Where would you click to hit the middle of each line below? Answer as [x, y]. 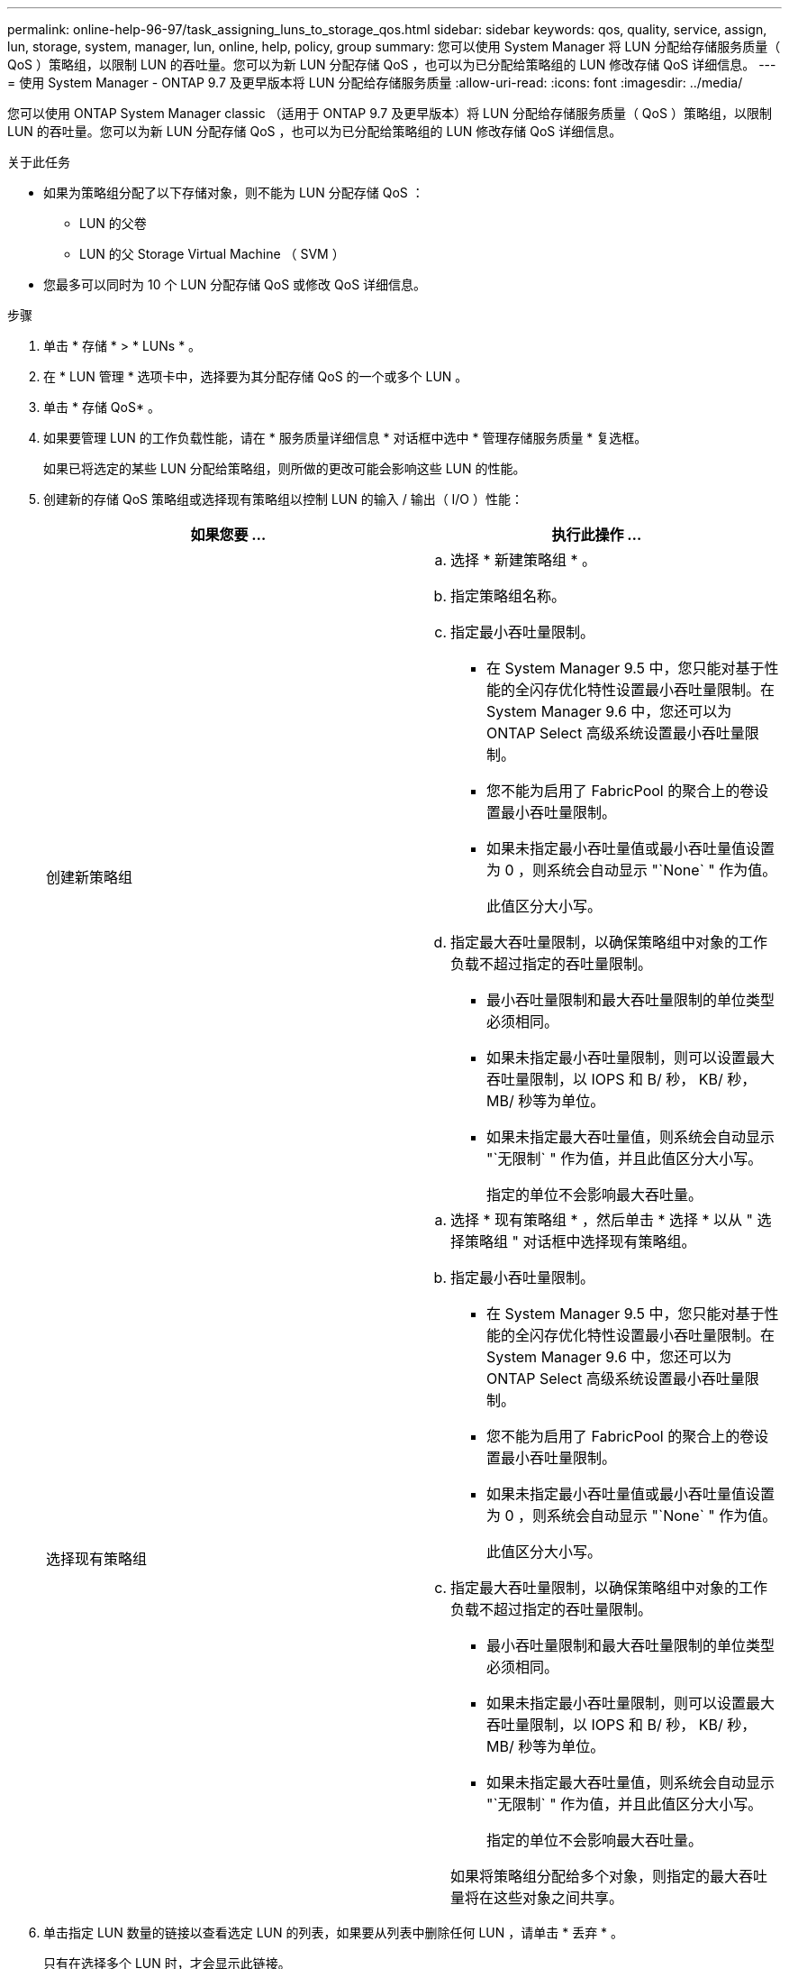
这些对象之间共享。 [559, 1898]
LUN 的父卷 [113, 223]
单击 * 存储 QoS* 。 [102, 407]
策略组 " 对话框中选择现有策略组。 [580, 1241]
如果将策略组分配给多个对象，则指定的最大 [595, 1876]
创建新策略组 [90, 877]
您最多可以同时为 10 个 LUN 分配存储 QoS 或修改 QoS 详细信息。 [235, 284]
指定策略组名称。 [508, 596]
